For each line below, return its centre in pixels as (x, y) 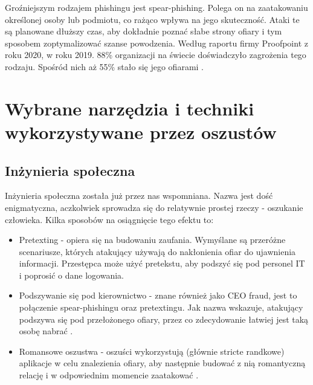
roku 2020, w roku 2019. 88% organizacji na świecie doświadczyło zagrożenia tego (156, 55)
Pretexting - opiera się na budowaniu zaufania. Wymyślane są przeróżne (152, 240)
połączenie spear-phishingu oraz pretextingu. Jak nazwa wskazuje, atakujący (161, 307)
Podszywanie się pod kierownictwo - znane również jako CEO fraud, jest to (158, 295)
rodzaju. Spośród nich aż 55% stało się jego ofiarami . (105, 66)
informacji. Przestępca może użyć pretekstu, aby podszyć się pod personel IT (162, 263)
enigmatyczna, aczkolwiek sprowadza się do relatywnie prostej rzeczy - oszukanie (154, 207)
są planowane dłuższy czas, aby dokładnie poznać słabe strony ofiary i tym (144, 31)
